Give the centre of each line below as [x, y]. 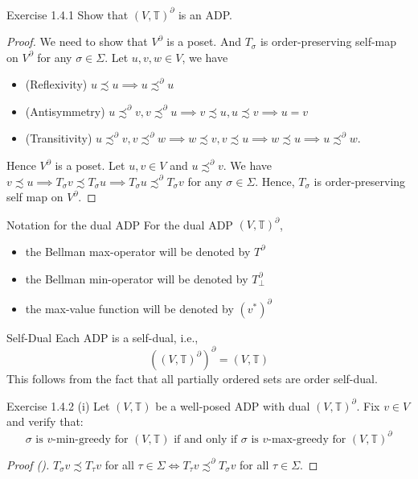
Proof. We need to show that [77, 41]
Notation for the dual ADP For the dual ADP [120, 224]
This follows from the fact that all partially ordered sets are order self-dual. [192, 378]
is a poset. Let [90, 165]
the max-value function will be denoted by [129, 308]
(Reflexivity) [56, 84]
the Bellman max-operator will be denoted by [138, 251]
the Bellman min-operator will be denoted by [137, 278]
